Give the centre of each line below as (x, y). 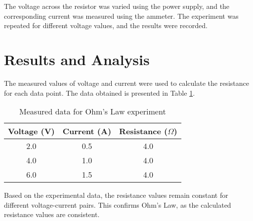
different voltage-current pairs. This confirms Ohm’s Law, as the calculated (118, 204)
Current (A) (87, 131)
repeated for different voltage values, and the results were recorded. (106, 25)
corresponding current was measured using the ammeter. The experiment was (121, 16)
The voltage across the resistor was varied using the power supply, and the (117, 6)
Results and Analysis (77, 59)
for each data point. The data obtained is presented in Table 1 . (100, 92)
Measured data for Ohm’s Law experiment (93, 111)
